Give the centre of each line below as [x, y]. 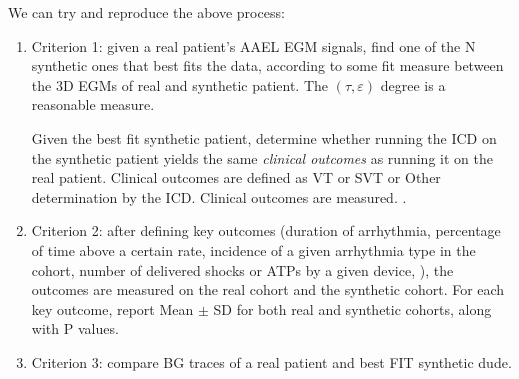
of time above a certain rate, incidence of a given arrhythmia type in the [253, 249]
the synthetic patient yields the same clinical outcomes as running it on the [262, 157]
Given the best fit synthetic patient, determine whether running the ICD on [264, 137]
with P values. [75, 328]
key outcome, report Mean [112, 308]
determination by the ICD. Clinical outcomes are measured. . [219, 196]
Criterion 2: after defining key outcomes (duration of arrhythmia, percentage [266, 230]
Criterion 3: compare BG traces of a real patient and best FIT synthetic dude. [271, 361]
